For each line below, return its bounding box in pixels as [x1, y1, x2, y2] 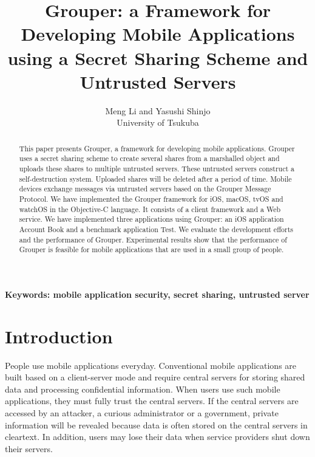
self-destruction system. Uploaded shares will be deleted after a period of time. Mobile [19, 173, 292, 184]
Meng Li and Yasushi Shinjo [105, 104, 211, 117]
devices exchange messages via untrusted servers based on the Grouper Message [19, 184, 271, 194]
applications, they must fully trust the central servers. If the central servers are [5, 394, 299, 407]
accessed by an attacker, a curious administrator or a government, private [5, 406, 279, 419]
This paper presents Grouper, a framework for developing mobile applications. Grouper [19, 143, 295, 153]
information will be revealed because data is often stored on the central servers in [5, 418, 308, 431]
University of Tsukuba [117, 116, 199, 129]
